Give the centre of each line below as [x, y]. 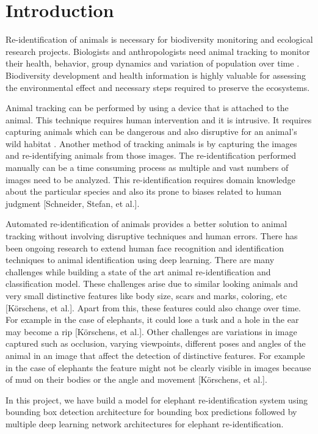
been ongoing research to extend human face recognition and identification [145, 248]
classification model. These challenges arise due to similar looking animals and [152, 284]
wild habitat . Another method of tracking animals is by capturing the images [151, 143]
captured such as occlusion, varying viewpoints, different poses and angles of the [156, 343]
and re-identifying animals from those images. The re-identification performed [151, 155]
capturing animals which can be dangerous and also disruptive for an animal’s [151, 132]
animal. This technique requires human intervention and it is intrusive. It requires [159, 119]
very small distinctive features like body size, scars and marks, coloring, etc [146, 295]
